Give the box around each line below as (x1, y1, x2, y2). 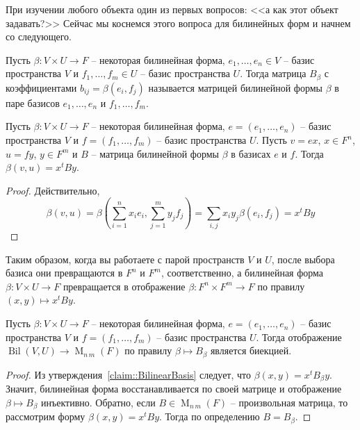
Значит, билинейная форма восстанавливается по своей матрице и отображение (6, 381, 342, 396)
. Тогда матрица (240, 66, 306, 81)
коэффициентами (6, 80, 77, 94)
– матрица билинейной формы (91, 146, 219, 160)
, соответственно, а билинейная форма (161, 265, 324, 280)
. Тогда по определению (159, 409, 260, 424)
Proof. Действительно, (6, 183, 100, 197)
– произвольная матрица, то (230, 395, 348, 409)
